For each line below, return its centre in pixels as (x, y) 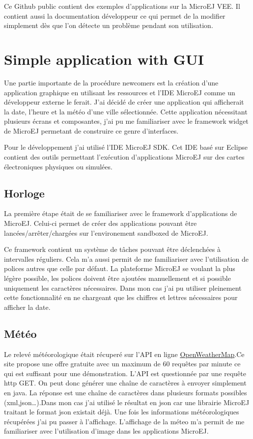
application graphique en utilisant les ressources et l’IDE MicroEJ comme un (120, 92)
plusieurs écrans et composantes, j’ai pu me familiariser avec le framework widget (126, 121)
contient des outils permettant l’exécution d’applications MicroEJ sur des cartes (124, 157)
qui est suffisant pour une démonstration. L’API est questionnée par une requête (125, 373)
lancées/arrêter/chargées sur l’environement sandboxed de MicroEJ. (106, 233)
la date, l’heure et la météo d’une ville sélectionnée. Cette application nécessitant (126, 111)
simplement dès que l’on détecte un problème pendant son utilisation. (109, 25)
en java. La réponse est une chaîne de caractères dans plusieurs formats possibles (126, 392)
